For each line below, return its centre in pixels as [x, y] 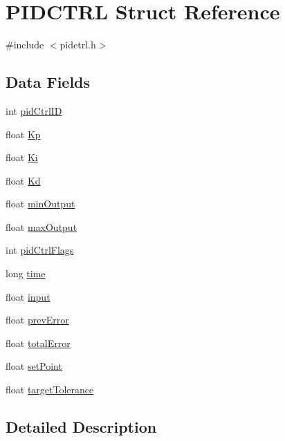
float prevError [37, 320]
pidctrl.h [78, 45]
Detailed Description [81, 427]
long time [26, 273]
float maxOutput [42, 226]
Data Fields [48, 82]
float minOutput [40, 204]
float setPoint [34, 366]
